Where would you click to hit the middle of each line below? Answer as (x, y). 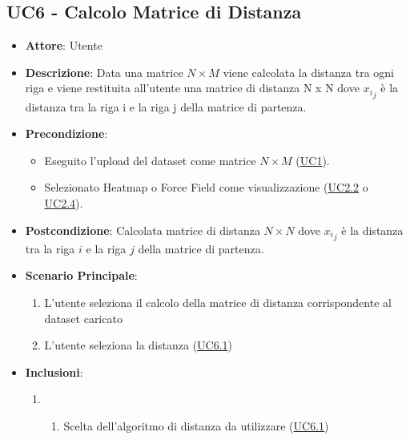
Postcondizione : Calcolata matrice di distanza (143, 230)
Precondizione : (66, 133)
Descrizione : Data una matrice (104, 72)
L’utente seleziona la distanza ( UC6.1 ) (139, 345)
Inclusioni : (54, 371)
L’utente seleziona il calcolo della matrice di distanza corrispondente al (218, 303)
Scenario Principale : (81, 275)
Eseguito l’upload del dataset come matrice (150, 160)
